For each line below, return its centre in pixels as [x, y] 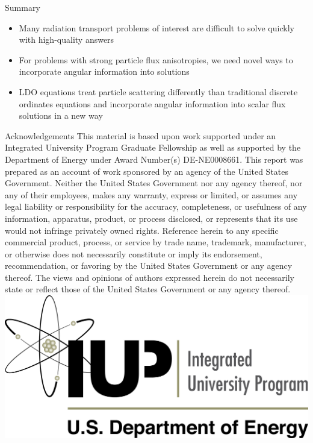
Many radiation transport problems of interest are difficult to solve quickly [156, 27]
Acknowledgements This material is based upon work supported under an [141, 135]
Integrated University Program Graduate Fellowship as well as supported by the [153, 147]
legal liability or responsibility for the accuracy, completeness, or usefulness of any [156, 206]
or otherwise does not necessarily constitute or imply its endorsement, [134, 253]
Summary [23, 7]
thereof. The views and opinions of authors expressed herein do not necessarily [150, 277]
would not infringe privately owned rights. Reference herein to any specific [142, 230]
